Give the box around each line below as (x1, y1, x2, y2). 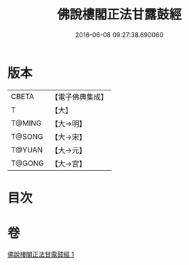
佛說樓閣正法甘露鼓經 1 (7, 250, 75, 259)
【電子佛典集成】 (50, 92, 108, 102)
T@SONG (11, 131, 44, 141)
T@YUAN (11, 145, 43, 155)
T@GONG (11, 158, 44, 168)
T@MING (11, 118, 42, 128)
